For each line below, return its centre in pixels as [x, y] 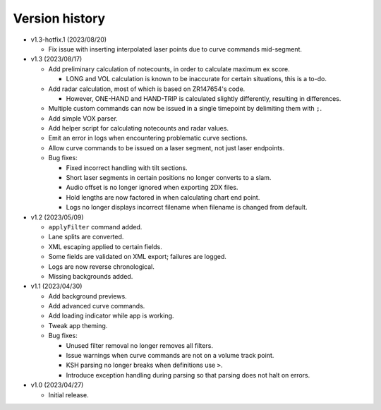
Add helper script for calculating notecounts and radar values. [139, 128]
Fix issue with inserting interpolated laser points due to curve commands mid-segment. [175, 49]
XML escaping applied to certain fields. [105, 246]
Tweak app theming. [78, 325]
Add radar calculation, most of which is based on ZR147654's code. [147, 89]
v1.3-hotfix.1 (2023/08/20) [69, 40]
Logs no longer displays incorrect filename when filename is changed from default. [187, 207]
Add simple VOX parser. [83, 118]
